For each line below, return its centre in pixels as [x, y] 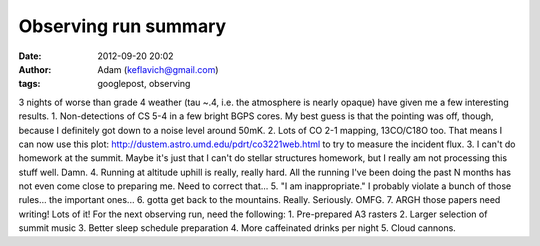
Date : [30, 56]
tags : [29, 84]
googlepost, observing [144, 84]
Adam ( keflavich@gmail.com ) [158, 69]
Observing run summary [122, 26]
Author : [35, 69]
